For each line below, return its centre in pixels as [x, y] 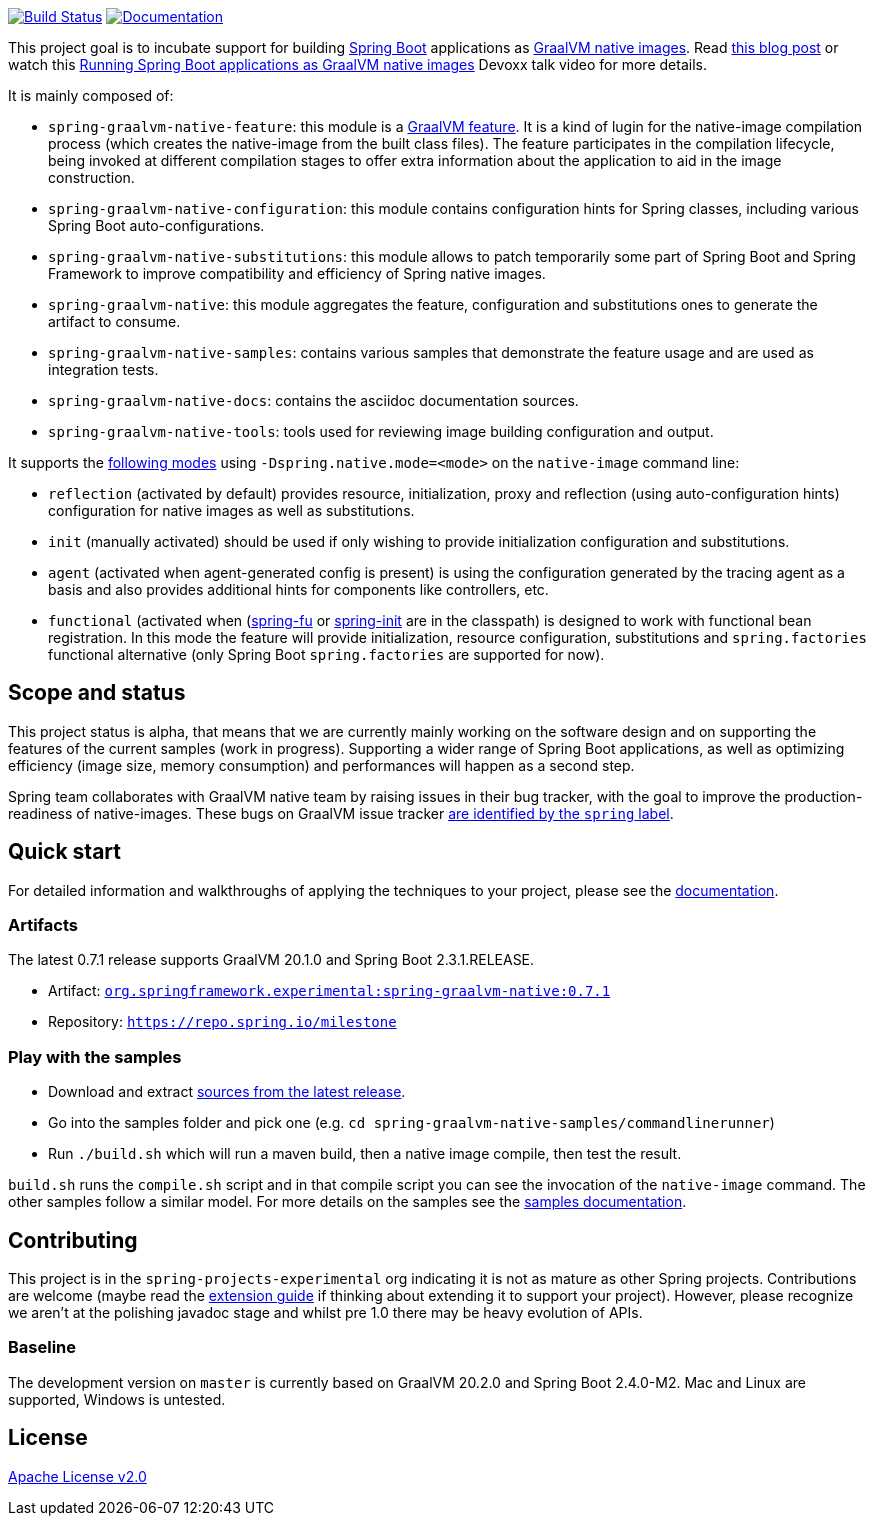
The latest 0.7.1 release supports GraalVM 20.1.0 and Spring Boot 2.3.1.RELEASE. [271, 960]
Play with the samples [95, 1056]
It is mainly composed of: [91, 95]
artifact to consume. [114, 321]
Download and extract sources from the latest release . [227, 1092]
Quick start [64, 852]
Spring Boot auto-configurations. [156, 225]
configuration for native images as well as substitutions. [231, 510]
